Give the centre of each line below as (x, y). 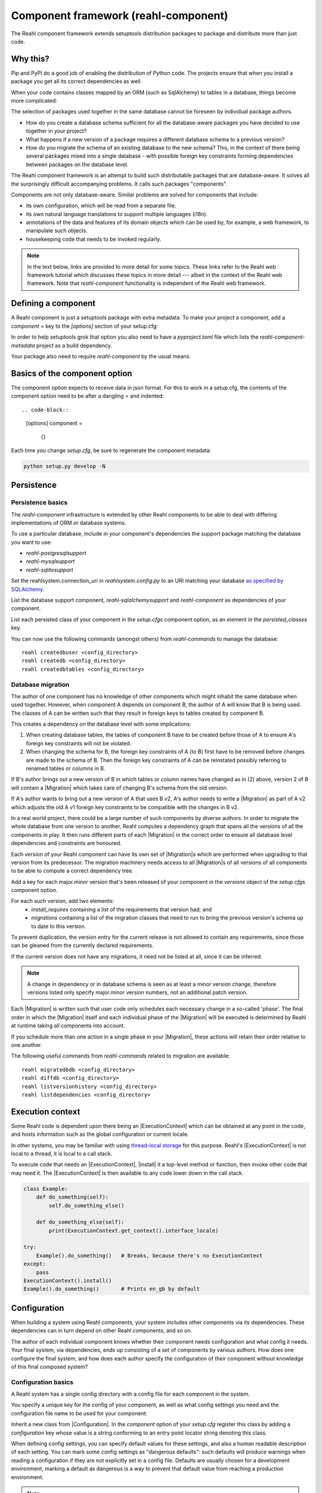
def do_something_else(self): (80, 1222)
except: (35, 1264)
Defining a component (53, 304)
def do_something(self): (72, 1197)
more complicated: (34, 101)
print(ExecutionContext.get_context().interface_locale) (134, 1231)
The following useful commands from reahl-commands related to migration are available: (120, 1056)
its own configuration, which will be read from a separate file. (101, 205)
